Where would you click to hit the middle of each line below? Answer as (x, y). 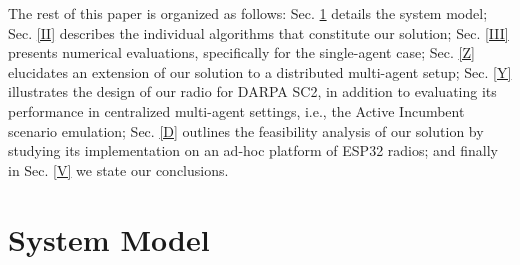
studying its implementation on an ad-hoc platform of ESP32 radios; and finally (253, 150)
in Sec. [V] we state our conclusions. (118, 169)
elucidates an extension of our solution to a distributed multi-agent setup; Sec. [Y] (260, 71)
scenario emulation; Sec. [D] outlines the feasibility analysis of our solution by (246, 130)
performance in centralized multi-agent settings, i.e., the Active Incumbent (236, 110)
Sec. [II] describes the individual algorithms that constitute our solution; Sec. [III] (258, 32)
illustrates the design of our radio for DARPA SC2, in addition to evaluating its (252, 91)
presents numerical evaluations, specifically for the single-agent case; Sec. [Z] (241, 52)
